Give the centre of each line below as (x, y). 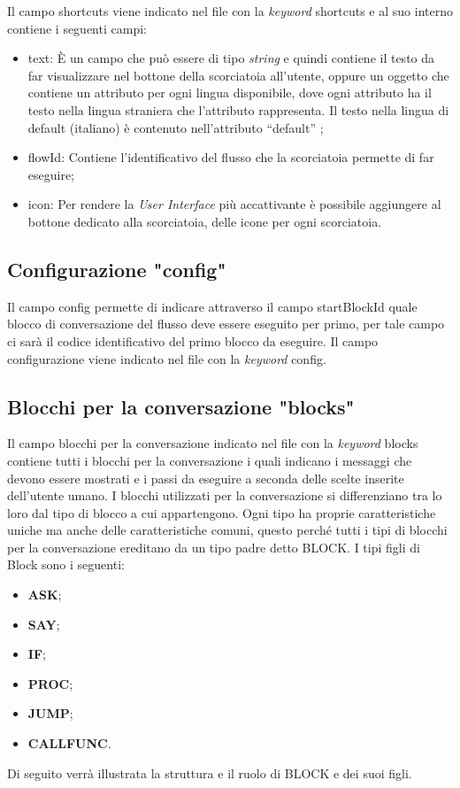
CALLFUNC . (69, 743)
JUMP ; (50, 713)
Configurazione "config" (117, 269)
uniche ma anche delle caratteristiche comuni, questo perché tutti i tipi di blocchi (227, 530)
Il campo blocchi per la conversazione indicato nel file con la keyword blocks (213, 443)
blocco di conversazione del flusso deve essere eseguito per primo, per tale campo (226, 324)
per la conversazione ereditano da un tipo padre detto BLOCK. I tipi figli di (214, 547)
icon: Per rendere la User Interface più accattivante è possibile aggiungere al (234, 204)
